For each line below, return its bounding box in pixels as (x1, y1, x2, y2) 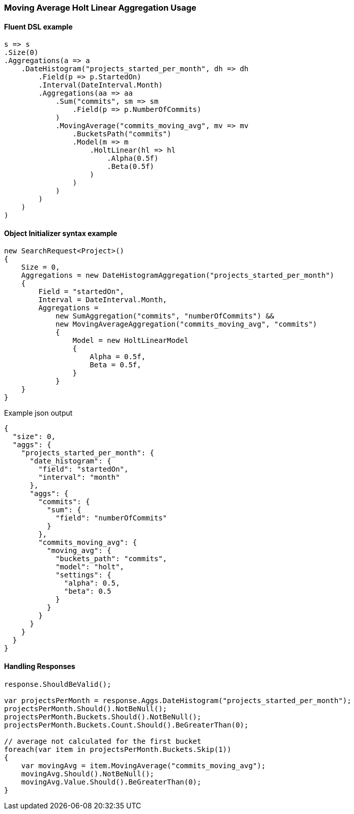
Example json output (4, 409, 73, 418)
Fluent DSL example (4, 22, 73, 31)
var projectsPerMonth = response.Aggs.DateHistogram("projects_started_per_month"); (4, 696, 351, 705)
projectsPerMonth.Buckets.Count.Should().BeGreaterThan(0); (4, 720, 249, 729)
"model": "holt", (55, 563, 125, 571)
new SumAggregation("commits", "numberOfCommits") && (55, 312, 275, 321)
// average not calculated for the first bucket (4, 737, 201, 745)
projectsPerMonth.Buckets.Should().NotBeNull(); (4, 712, 201, 721)
